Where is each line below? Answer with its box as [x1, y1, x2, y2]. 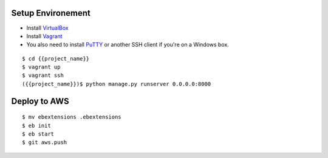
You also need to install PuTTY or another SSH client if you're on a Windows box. [26, 41, 229, 48]
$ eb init [22, 122, 51, 129]
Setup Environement [11, 8, 91, 18]
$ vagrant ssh [22, 72, 64, 79]
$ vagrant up [22, 64, 61, 71]
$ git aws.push [22, 139, 67, 146]
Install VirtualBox [26, 24, 69, 31]
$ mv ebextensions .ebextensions [22, 114, 121, 120]
